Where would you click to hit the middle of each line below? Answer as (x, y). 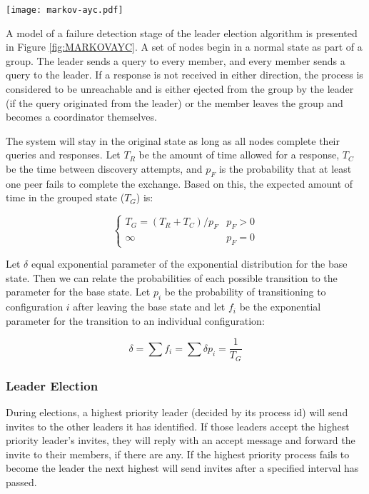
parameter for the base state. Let (78, 292)
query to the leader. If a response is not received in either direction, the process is (184, 75)
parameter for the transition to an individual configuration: (135, 320)
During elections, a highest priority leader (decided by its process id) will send (177, 412)
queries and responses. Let (63, 155)
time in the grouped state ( (65, 197)
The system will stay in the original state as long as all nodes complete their (173, 140)
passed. (21, 482)
